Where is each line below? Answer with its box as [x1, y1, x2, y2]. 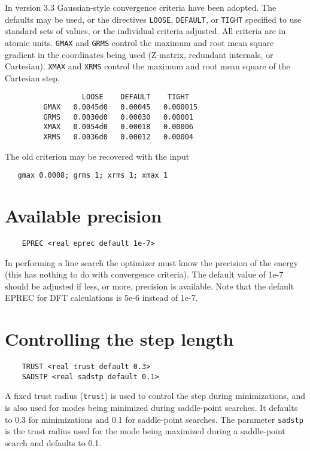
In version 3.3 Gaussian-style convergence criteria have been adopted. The [5, 1, 276, 13]
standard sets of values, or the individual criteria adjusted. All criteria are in [5, 25, 286, 37]
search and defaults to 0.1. [5, 436, 102, 449]
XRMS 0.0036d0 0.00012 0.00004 [43, 132, 193, 141]
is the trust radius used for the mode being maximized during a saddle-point [5, 425, 285, 437]
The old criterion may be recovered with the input [5, 150, 190, 162]
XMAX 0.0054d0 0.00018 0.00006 [43, 123, 193, 132]
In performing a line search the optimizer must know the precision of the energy [5, 256, 299, 269]
